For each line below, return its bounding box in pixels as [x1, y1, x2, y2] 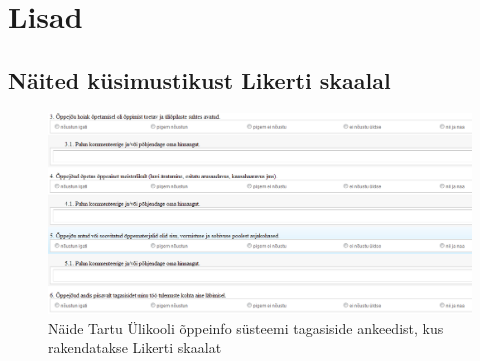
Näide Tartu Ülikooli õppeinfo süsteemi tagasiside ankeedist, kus [48, 317, 444, 338]
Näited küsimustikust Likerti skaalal [8, 64, 391, 95]
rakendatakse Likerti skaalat [48, 337, 222, 358]
